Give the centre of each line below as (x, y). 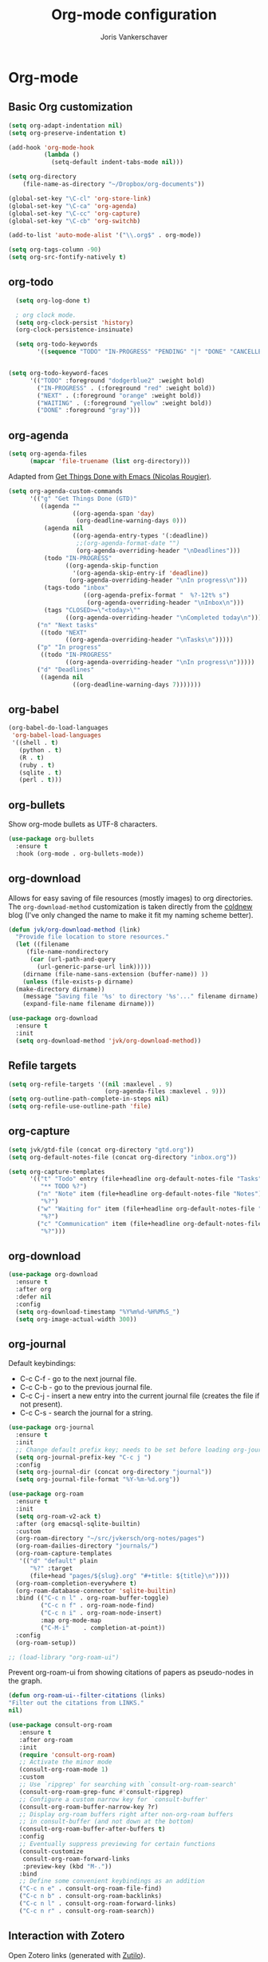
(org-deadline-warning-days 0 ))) (132, 521)
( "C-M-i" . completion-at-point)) (103, 1628)
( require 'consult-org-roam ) (67, 1755)
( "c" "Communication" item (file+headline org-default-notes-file (150, 1223)
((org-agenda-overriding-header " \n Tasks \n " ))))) (149, 640)
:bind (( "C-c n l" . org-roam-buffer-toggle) (93, 1598)
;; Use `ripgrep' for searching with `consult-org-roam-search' (128, 1785)
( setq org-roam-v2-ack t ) (59, 1516)
